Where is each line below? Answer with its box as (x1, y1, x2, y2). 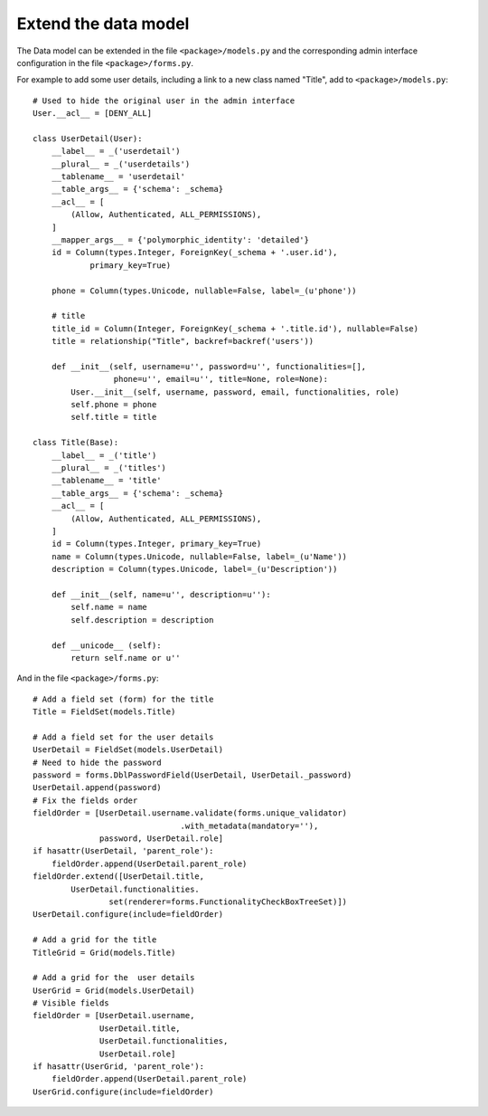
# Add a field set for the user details (33, 731, 214, 742)
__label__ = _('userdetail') (51, 146, 181, 157)
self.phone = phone (70, 399, 157, 410)
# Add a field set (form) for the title (33, 693, 214, 704)
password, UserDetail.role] (99, 833, 224, 844)
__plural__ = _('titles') (51, 463, 167, 473)
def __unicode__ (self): (51, 640, 162, 651)
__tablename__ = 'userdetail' (51, 172, 185, 182)
